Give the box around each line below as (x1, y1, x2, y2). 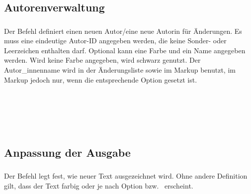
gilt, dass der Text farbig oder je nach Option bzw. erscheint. (4, 180, 193, 191)
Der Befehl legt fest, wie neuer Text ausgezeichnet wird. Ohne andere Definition (4, 171, 248, 181)
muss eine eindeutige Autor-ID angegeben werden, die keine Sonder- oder (4, 35, 227, 46)
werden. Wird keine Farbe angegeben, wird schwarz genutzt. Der (4, 55, 201, 65)
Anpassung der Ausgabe (4, 145, 131, 160)
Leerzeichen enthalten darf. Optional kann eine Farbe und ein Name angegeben (4, 45, 246, 55)
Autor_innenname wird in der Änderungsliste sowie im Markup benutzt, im (4, 65, 236, 75)
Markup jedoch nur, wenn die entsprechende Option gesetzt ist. (4, 74, 197, 85)
